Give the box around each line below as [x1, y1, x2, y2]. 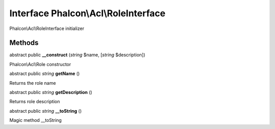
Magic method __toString [9, 117, 62, 123]
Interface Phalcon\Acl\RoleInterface [9, 8, 166, 19]
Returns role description [9, 99, 60, 105]
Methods [9, 39, 39, 47]
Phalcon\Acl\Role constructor [9, 61, 71, 67]
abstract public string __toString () [9, 108, 82, 114]
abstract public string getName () [9, 71, 80, 77]
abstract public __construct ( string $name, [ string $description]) [9, 52, 146, 58]
